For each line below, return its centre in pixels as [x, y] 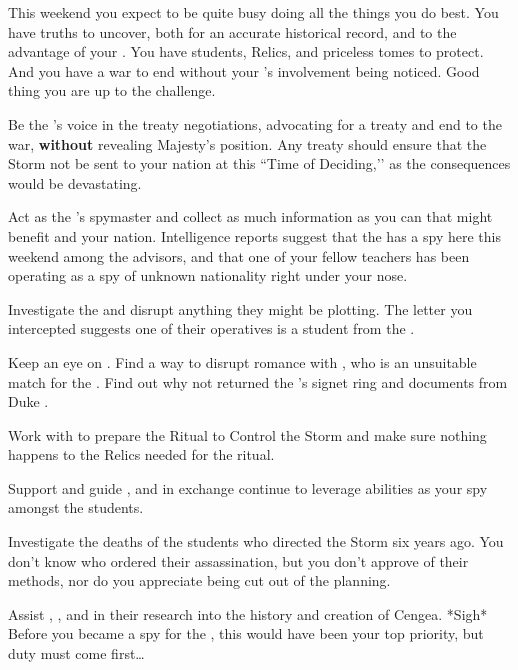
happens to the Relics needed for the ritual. [141, 454]
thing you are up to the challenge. [112, 90]
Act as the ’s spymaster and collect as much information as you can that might [250, 216]
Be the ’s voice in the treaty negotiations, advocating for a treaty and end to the [255, 123]
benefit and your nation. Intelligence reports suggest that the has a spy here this [254, 235]
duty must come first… [76, 653]
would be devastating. [75, 182]
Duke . [28, 401]
